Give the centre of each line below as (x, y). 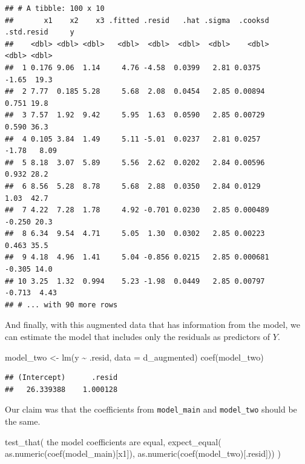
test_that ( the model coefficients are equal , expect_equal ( (113, 441)
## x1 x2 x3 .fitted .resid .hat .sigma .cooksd (137, 20)
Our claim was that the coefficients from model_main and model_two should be (151, 409)
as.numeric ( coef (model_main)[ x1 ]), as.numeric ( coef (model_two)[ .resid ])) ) (143, 453)
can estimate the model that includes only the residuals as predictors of (138, 337)
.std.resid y (40, 32)
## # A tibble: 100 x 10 (55, 8)
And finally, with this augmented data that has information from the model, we (152, 325)
